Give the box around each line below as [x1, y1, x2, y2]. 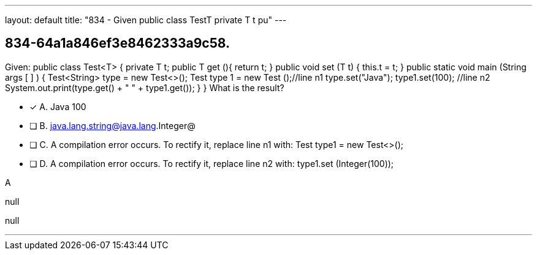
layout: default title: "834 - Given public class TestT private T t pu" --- [5, 15, 287, 25]
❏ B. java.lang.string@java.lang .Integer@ [29, 120, 196, 131]
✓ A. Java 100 [29, 101, 86, 112]
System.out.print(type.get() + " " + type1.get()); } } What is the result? [5, 82, 284, 93]
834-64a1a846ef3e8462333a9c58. [5, 35, 230, 51]
